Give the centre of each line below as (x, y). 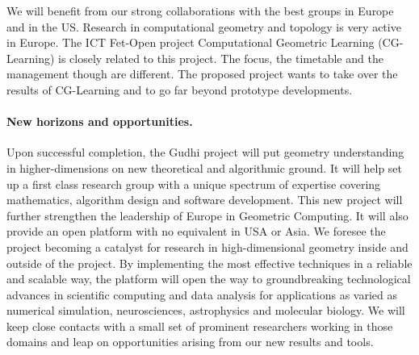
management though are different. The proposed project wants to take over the (202, 74)
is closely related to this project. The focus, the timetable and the (221, 58)
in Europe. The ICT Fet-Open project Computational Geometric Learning (191, 42)
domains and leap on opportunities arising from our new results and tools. (190, 342)
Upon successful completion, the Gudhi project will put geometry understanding (205, 152)
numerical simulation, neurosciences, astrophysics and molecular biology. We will (206, 310)
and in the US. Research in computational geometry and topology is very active (204, 26)
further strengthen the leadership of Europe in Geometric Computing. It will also (207, 215)
